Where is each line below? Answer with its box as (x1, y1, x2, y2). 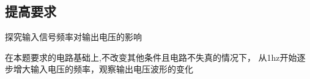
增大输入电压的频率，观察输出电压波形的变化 (13, 63, 193, 75)
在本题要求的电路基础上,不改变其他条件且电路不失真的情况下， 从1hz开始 (5, 50, 297, 63)
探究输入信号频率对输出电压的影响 (5, 30, 142, 43)
